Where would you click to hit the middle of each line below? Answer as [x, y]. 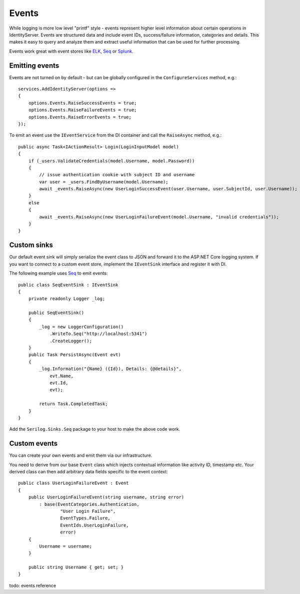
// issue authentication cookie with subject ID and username [117, 175]
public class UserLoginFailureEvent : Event [74, 483]
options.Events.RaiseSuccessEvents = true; [82, 103]
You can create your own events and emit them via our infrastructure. [81, 455]
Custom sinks [31, 245]
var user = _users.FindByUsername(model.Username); [104, 182]
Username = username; [66, 546]
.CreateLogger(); [71, 341]
